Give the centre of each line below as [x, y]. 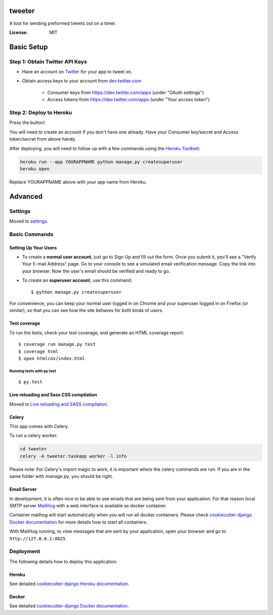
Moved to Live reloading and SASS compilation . [59, 404]
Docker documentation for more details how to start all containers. [78, 522]
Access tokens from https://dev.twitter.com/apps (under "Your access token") [128, 100]
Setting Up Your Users [33, 247]
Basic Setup [29, 47]
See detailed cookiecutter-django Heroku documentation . [69, 584]
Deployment [25, 551]
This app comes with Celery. [39, 426]
